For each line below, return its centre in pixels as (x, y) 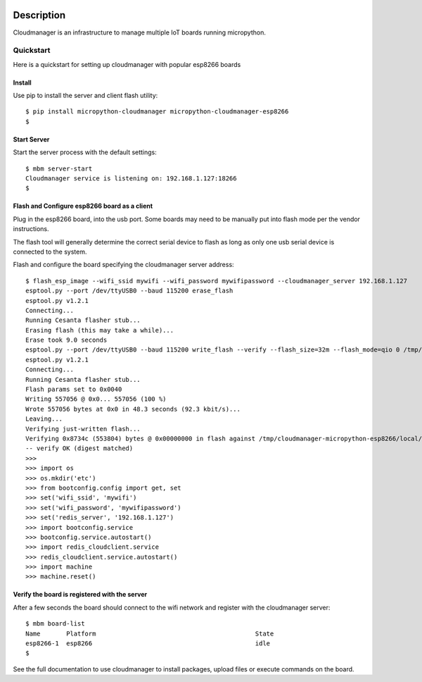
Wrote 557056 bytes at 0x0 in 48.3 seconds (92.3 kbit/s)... (133, 409)
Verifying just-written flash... (83, 429)
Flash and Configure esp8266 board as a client (83, 206)
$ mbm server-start (59, 168)
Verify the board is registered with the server (80, 595)
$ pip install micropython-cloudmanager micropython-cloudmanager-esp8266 (157, 112)
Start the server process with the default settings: (85, 152)
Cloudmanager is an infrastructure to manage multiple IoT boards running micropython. (140, 32)
